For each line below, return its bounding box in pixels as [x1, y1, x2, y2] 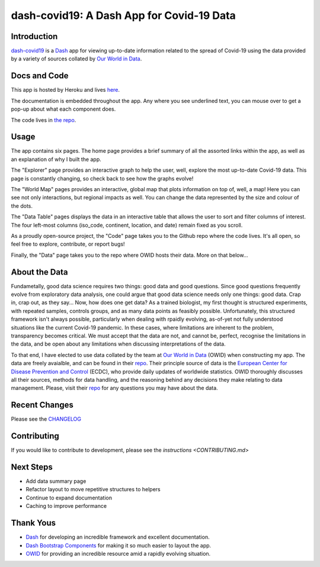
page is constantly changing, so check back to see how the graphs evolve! [11, 175, 194, 182]
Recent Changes [11, 400, 74, 410]
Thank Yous [11, 518, 56, 528]
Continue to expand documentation [25, 494, 113, 501]
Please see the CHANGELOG [11, 415, 81, 423]
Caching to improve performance [25, 502, 107, 510]
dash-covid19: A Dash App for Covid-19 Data [11, 9, 236, 22]
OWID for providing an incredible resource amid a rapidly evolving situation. [25, 550, 211, 557]
